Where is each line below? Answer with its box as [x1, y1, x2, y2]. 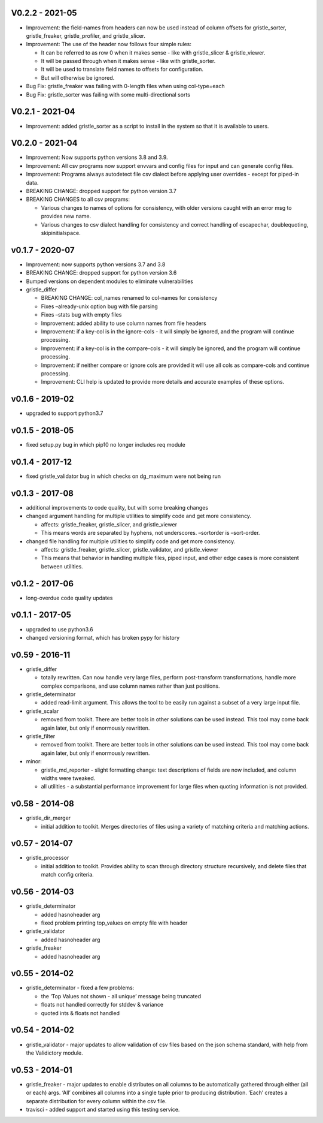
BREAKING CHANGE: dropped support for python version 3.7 [26, 188, 176, 195]
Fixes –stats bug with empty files [41, 311, 122, 318]
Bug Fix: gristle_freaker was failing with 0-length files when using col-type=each [26, 83, 225, 90]
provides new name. [41, 213, 92, 220]
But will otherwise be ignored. [41, 74, 115, 81]
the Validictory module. [26, 1049, 83, 1056]
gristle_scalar [26, 707, 59, 715]
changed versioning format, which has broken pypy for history [26, 634, 180, 641]
